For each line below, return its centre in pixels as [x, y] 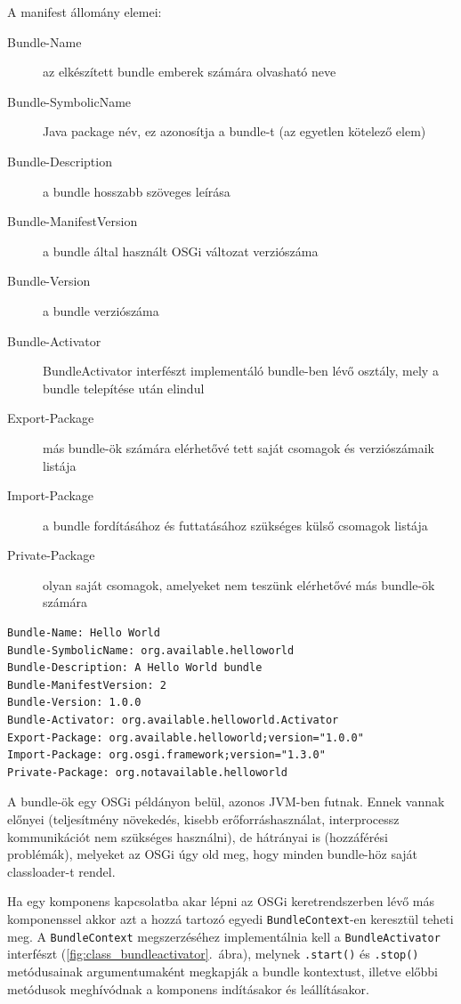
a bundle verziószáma [101, 310]
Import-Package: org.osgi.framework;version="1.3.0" [166, 755]
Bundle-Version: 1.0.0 [74, 703]
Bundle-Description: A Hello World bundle [135, 668]
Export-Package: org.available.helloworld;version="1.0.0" [186, 737]
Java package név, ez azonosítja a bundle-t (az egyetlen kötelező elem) [235, 131]
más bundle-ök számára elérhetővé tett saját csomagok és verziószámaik [239, 447]
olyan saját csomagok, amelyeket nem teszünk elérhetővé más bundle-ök [239, 584]
